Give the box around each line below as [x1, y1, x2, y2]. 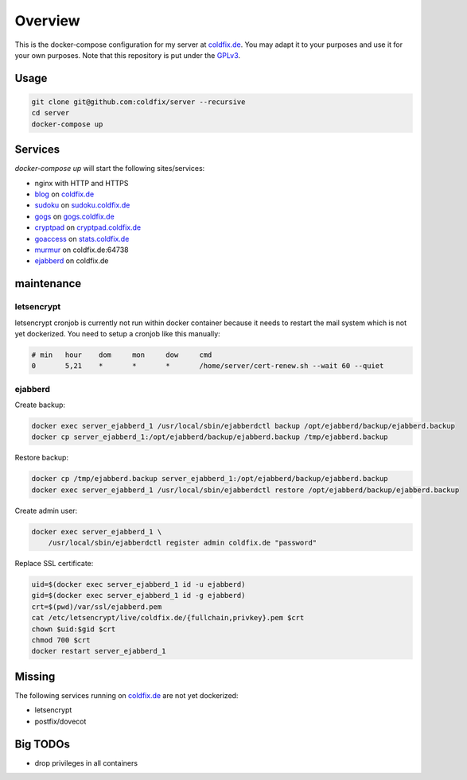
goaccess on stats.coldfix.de [34, 234, 130, 243]
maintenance [14, 277, 82, 290]
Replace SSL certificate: [14, 559, 94, 569]
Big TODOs [14, 737, 71, 751]
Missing [14, 669, 56, 683]
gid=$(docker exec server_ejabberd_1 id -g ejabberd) [31, 591, 246, 600]
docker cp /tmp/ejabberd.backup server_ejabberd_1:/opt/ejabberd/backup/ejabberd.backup [31, 474, 389, 483]
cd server [31, 108, 70, 118]
